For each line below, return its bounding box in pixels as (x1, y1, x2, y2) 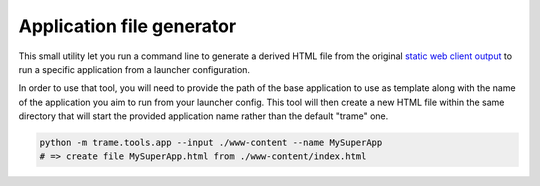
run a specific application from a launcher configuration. (18, 63, 250, 75)
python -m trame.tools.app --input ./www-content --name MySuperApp (39, 137, 383, 149)
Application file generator (18, 15, 237, 37)
